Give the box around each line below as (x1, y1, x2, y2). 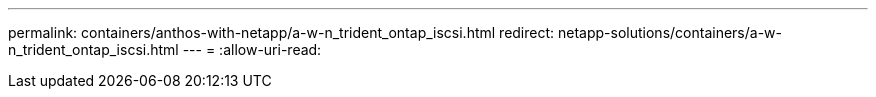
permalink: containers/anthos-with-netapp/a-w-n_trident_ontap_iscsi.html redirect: (8, 24, 555, 41)
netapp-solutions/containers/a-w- (558, 24, 782, 41)
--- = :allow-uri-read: (182, 41, 322, 58)
